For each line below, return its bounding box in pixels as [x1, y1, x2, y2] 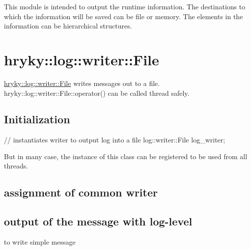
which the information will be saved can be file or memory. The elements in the [4, 11, 243, 21]
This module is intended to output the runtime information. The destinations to [4, 1, 246, 11]
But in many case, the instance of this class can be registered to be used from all [4, 151, 248, 161]
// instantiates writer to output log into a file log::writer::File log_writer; [4, 135, 225, 145]
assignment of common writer [4, 185, 158, 200]
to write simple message [4, 237, 76, 247]
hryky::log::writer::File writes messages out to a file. [4, 78, 160, 88]
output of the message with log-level [4, 214, 193, 229]
